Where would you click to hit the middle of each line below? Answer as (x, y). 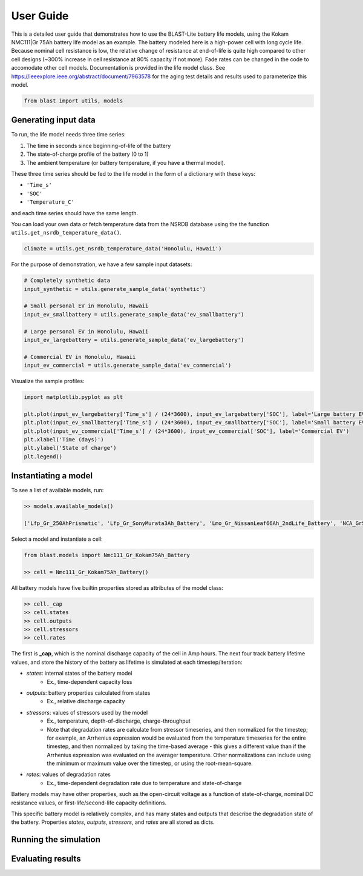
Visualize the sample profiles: (48, 381)
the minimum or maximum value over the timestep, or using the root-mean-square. (150, 763)
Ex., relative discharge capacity (86, 701)
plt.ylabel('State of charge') (70, 448)
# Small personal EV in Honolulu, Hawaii (86, 306)
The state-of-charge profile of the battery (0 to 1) (87, 154)
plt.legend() (43, 456)
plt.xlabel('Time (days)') (64, 440)
